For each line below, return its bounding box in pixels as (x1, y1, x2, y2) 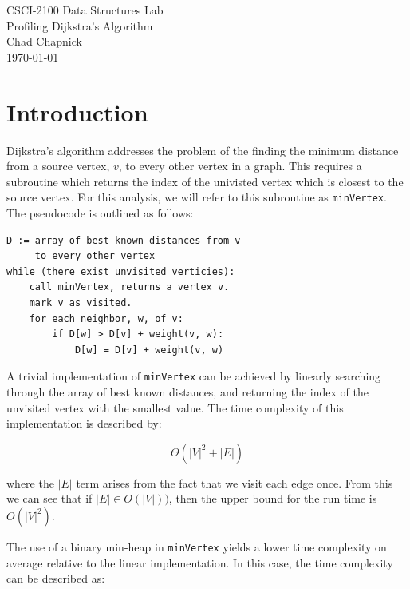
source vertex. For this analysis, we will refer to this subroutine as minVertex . (6, 189, 387, 205)
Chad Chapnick (6, 33, 82, 50)
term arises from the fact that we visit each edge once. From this (76, 474, 393, 491)
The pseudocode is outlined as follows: (6, 204, 194, 221)
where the (6, 474, 54, 491)
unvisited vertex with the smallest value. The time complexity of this (6, 399, 344, 416)
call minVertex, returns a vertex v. (29, 281, 230, 293)
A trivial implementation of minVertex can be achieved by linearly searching (6, 368, 381, 384)
